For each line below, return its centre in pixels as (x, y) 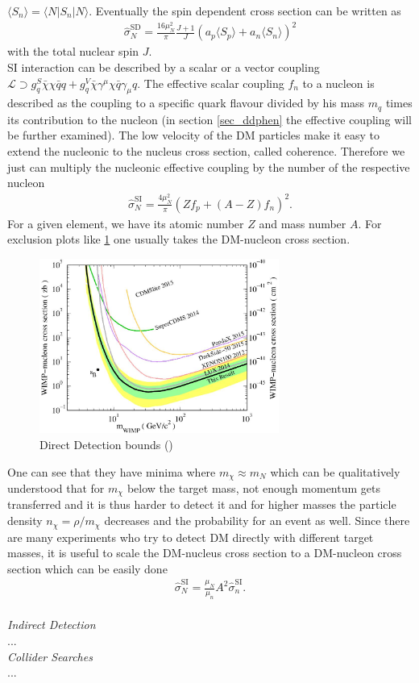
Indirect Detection (52, 625)
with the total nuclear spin (73, 51)
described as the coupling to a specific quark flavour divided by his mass (186, 103)
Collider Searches (50, 656)
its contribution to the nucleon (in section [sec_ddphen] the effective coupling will (209, 119)
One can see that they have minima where (112, 471)
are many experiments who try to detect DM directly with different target (191, 537)
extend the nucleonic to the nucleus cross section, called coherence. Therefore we (206, 151)
